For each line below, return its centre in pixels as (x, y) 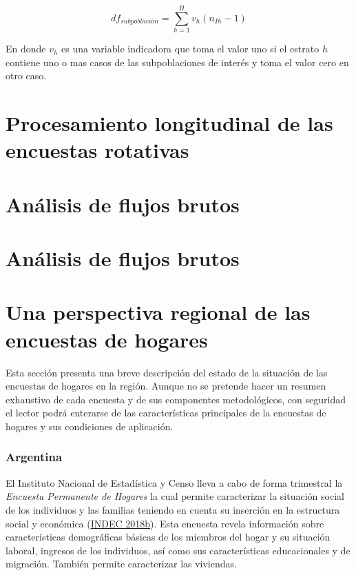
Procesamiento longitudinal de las (169, 123)
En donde (26, 49)
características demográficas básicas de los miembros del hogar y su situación (168, 537)
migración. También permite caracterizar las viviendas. (121, 564)
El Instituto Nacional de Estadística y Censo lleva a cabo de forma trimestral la (174, 482)
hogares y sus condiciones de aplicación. (90, 426)
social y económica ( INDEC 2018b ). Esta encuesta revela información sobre (165, 523)
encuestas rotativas (97, 150)
